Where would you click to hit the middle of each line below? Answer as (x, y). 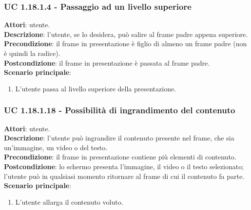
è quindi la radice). (32, 53)
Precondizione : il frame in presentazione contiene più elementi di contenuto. (120, 157)
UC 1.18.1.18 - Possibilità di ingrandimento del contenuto (120, 110)
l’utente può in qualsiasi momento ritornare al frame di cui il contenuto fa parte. (124, 176)
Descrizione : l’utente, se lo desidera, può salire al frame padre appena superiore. (126, 34)
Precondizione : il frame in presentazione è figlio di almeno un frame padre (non (125, 44)
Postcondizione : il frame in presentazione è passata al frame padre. (107, 62)
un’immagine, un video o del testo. (56, 147)
